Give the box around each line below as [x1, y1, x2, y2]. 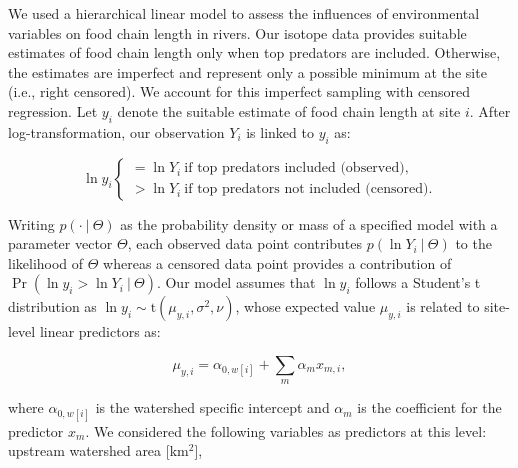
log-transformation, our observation [8, 121, 225, 142]
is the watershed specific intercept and [95, 397, 330, 418]
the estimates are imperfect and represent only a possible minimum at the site [8, 61, 487, 82]
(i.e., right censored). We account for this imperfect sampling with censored [8, 81, 471, 102]
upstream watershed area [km [8, 440, 189, 461]
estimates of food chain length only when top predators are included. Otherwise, [8, 42, 501, 63]
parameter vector [8, 233, 113, 254]
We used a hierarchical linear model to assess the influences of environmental [8, 3, 480, 23]
